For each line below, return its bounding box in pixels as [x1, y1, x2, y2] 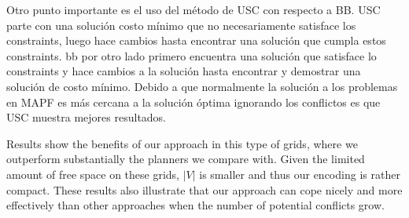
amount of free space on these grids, [6, 165, 180, 182]
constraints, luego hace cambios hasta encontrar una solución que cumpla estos [6, 32, 386, 49]
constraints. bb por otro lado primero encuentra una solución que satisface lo [6, 47, 377, 64]
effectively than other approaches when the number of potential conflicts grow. [6, 197, 385, 213]
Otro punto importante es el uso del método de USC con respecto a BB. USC [6, 2, 381, 17]
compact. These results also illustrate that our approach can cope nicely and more [6, 181, 403, 198]
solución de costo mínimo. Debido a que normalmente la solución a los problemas [6, 78, 398, 94]
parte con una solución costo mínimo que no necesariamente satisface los [6, 16, 356, 33]
